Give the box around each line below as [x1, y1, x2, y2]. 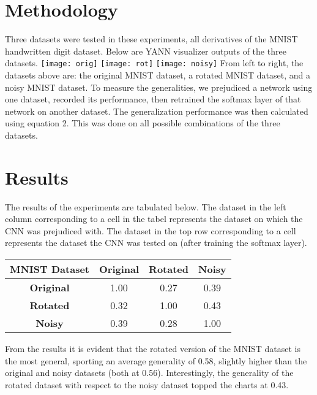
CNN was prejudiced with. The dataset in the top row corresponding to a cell [5, 224, 296, 237]
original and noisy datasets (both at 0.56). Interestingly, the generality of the [5, 366, 294, 379]
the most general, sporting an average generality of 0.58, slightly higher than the [5, 354, 307, 367]
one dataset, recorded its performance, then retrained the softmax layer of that [5, 93, 301, 105]
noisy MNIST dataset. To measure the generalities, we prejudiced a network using [5, 80, 313, 93]
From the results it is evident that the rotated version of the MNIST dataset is [5, 342, 301, 355]
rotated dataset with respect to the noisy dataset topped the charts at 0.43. [5, 378, 289, 391]
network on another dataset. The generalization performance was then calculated [5, 104, 308, 117]
